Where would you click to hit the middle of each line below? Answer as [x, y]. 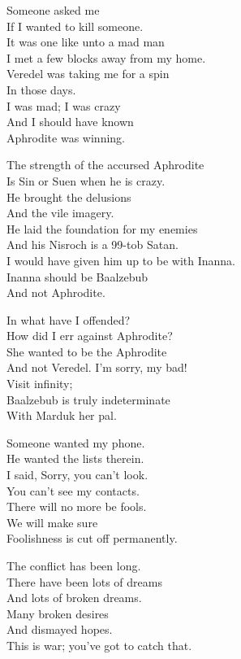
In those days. [41, 89]
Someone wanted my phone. [76, 442]
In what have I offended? [69, 319]
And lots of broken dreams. [74, 598]
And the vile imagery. [60, 213]
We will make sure [52, 522]
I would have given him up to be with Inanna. [121, 260]
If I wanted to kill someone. [75, 26]
